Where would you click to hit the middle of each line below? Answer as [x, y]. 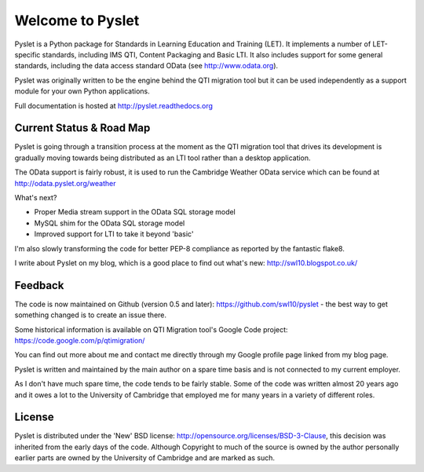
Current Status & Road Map [82, 128]
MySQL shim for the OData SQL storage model [110, 223]
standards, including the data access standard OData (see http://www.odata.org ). [146, 66]
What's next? [36, 197]
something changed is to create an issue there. [91, 315]
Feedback [39, 285]
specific [27, 54]
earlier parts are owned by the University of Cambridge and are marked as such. [144, 458]
